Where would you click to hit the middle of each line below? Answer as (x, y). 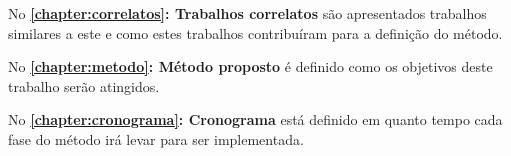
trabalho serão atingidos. (84, 85)
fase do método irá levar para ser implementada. (156, 138)
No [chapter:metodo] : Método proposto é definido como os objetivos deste (250, 66)
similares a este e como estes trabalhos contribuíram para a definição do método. (255, 32)
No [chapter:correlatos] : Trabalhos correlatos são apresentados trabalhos (247, 13)
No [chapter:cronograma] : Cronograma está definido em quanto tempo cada (255, 119)
